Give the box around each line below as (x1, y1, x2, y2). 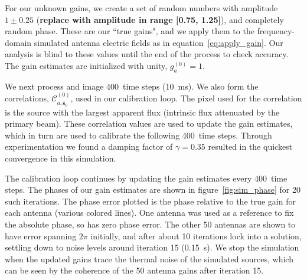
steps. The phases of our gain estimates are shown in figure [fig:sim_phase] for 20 (5, 183, 301, 196)
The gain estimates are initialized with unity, (5, 59, 168, 71)
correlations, (5, 92, 49, 104)
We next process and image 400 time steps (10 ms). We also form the (5, 80, 259, 92)
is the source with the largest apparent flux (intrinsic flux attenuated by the (5, 106, 280, 118)
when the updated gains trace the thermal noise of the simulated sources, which (5, 252, 293, 265)
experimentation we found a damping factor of (5, 140, 173, 153)
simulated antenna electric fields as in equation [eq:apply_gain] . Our (34, 36, 283, 48)
